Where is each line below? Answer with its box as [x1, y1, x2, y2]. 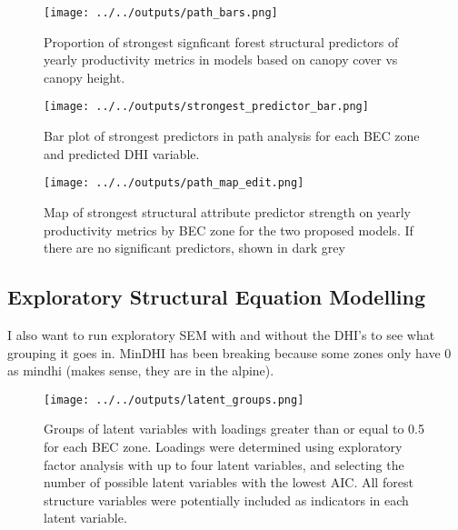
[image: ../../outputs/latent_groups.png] [44, 393, 304, 406]
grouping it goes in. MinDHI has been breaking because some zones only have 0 [7, 343, 452, 362]
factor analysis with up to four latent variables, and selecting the [44, 455, 404, 474]
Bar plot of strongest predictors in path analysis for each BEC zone [44, 126, 420, 145]
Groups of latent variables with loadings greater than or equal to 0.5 [44, 419, 424, 438]
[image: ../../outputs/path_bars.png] [44, 6, 278, 19]
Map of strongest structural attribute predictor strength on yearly [44, 202, 411, 221]
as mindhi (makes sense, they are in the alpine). [7, 361, 274, 380]
